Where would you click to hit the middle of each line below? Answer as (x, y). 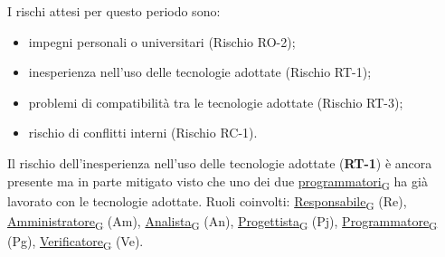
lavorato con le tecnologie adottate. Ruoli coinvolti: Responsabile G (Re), (207, 202)
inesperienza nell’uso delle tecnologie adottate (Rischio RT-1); (200, 72)
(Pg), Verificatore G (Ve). (76, 242)
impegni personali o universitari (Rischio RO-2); (162, 41)
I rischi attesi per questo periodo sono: (114, 11)
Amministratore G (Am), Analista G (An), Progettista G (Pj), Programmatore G (222, 222)
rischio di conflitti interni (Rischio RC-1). (143, 133)
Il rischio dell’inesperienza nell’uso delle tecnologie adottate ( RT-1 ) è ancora (220, 162)
